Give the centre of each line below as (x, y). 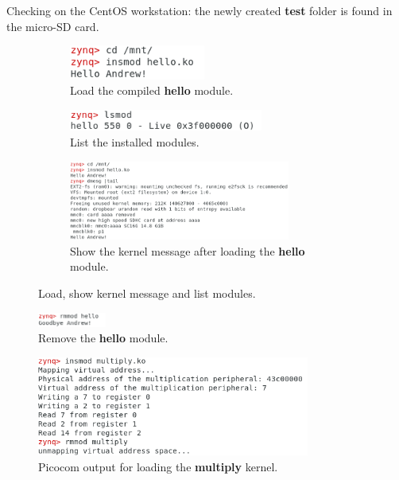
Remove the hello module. (103, 338)
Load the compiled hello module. (152, 90)
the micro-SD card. (53, 26)
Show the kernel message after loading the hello (188, 250)
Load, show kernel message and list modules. (147, 293)
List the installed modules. (135, 141)
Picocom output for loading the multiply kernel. (158, 466)
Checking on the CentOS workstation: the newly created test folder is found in (199, 10)
